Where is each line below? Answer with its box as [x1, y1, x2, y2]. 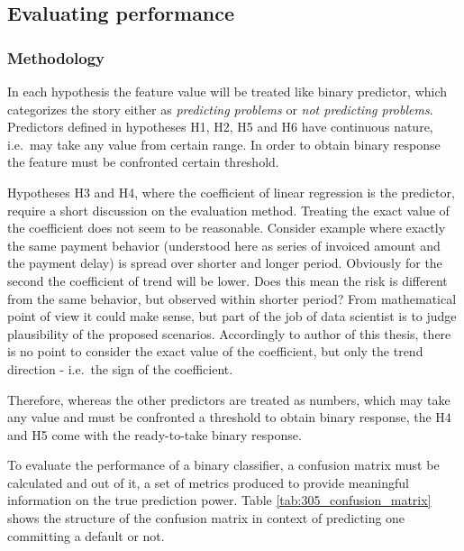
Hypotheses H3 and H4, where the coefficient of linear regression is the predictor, [7, 182, 455, 201]
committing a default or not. [7, 526, 165, 545]
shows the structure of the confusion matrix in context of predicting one [7, 509, 405, 528]
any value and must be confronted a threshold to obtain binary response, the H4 [7, 408, 451, 427]
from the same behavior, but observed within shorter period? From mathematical [7, 289, 457, 308]
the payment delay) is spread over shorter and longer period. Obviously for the [7, 253, 442, 272]
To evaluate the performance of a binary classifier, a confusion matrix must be [7, 455, 440, 474]
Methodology [7, 46, 105, 69]
